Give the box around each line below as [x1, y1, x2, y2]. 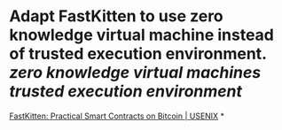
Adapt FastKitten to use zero [9, 6, 223, 27]
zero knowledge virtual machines [9, 63, 262, 83]
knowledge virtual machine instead [9, 25, 275, 45]
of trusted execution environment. [9, 44, 267, 64]
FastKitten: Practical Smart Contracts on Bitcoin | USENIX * [9, 111, 224, 121]
